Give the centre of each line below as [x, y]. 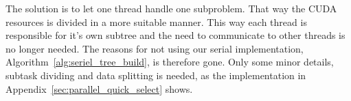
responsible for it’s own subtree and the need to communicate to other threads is [175, 35]
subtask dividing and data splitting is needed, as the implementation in [156, 75]
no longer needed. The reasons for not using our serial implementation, [155, 48]
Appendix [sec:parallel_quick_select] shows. [99, 88]
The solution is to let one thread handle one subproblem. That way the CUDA [171, 8]
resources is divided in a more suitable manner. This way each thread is [156, 21]
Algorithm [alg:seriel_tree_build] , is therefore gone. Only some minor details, [170, 62]
